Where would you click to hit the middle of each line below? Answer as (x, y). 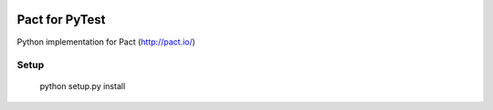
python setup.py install (83, 86)
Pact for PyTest (61, 20)
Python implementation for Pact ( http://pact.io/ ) (106, 42)
